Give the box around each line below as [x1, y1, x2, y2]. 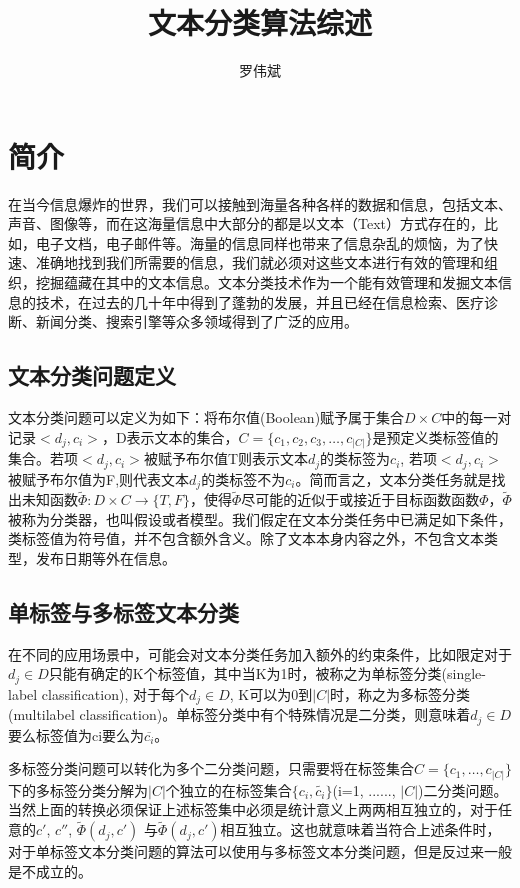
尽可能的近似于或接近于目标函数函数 [241, 489, 480, 510]
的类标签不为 [201, 468, 286, 489]
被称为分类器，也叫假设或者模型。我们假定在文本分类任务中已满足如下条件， [8, 508, 512, 529]
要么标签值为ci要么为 [8, 724, 145, 745]
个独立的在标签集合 [165, 779, 292, 800]
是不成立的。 [8, 860, 92, 881]
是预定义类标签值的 [372, 426, 499, 447]
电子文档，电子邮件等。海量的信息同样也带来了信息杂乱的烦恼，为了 [35, 232, 484, 253]
